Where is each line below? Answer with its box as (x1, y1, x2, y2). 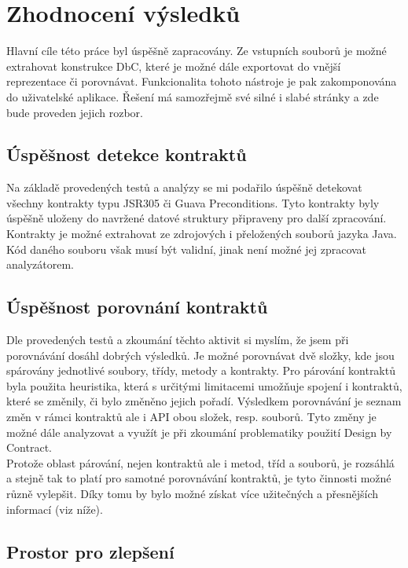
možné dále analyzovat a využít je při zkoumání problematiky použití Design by (6, 423, 392, 440)
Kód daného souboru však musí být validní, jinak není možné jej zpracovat (6, 240, 367, 257)
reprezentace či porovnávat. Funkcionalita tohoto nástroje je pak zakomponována (6, 73, 397, 90)
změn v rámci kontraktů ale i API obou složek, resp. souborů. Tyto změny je (6, 409, 377, 425)
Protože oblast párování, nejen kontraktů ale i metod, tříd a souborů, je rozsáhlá (6, 454, 395, 471)
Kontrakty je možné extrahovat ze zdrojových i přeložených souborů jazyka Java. (6, 225, 397, 242)
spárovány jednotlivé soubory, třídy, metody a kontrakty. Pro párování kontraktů (6, 362, 395, 379)
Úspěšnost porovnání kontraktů (6, 295, 268, 319)
